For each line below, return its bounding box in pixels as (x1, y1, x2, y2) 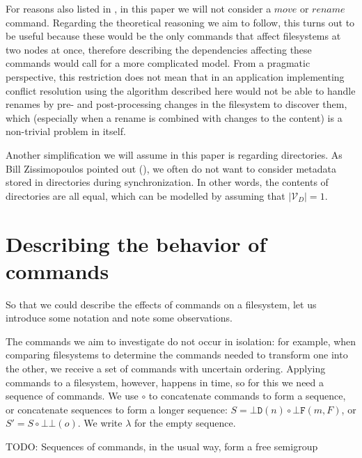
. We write (77, 416, 123, 430)
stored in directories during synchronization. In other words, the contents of (6, 175, 329, 189)
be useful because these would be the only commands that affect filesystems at (6, 29, 341, 43)
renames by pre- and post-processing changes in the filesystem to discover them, (6, 97, 347, 111)
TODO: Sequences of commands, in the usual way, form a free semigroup (6, 439, 318, 453)
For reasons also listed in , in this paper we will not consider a (6, 1, 271, 15)
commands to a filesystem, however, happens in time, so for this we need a (6, 374, 324, 389)
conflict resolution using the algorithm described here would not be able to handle (6, 83, 356, 97)
